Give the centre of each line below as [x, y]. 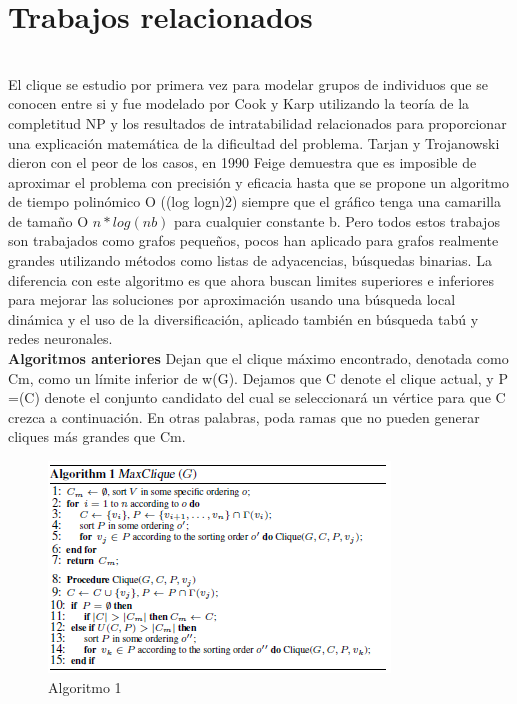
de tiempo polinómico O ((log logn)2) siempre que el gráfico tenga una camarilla [254, 201]
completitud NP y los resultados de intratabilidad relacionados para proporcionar [257, 122]
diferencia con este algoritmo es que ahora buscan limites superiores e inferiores [251, 279]
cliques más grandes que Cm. [97, 436]
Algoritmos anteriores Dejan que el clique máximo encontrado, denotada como [258, 358]
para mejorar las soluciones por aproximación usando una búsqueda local [232, 299]
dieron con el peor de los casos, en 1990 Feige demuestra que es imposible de [242, 162]
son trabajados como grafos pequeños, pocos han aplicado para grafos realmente [253, 240]
